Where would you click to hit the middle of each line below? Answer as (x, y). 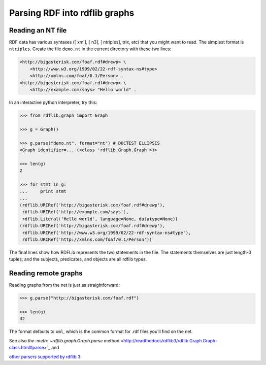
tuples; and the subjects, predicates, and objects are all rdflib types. (78, 259)
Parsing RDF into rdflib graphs (72, 13)
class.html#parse (27, 348)
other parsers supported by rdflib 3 (45, 357)
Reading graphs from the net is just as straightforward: (65, 285)
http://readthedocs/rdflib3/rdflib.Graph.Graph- (170, 340)
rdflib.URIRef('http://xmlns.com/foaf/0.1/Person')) (87, 240)
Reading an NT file (38, 30)
